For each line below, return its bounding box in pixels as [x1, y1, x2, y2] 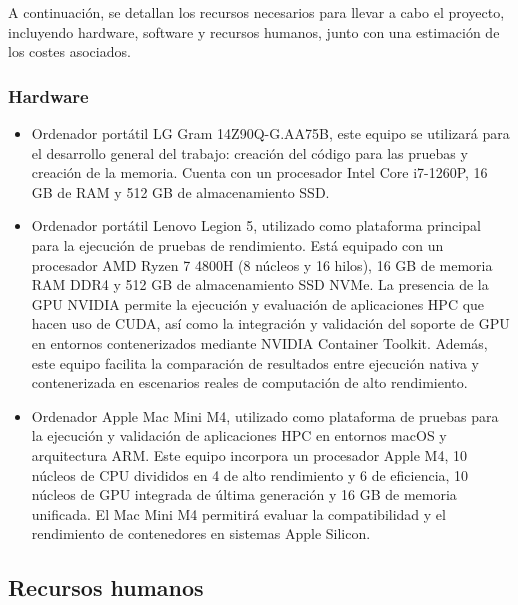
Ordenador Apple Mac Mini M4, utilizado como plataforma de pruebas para [31, 405, 499, 426]
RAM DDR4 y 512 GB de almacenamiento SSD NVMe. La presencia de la [31, 274, 489, 295]
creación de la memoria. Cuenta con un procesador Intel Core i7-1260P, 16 [31, 162, 488, 183]
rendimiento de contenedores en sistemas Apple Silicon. [31, 523, 371, 544]
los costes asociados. [8, 41, 131, 62]
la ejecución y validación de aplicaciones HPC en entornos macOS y [31, 425, 447, 446]
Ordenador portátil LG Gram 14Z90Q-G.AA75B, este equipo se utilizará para [31, 123, 510, 143]
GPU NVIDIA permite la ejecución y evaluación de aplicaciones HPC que [31, 293, 485, 314]
